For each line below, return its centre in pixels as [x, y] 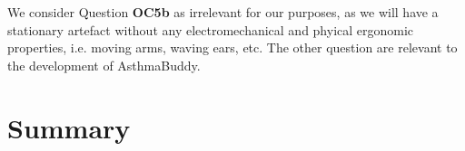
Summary [69, 127]
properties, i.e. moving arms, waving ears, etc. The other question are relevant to [232, 47]
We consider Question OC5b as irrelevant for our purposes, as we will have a [223, 12]
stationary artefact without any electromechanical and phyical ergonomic [211, 29]
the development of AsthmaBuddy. [104, 65]
